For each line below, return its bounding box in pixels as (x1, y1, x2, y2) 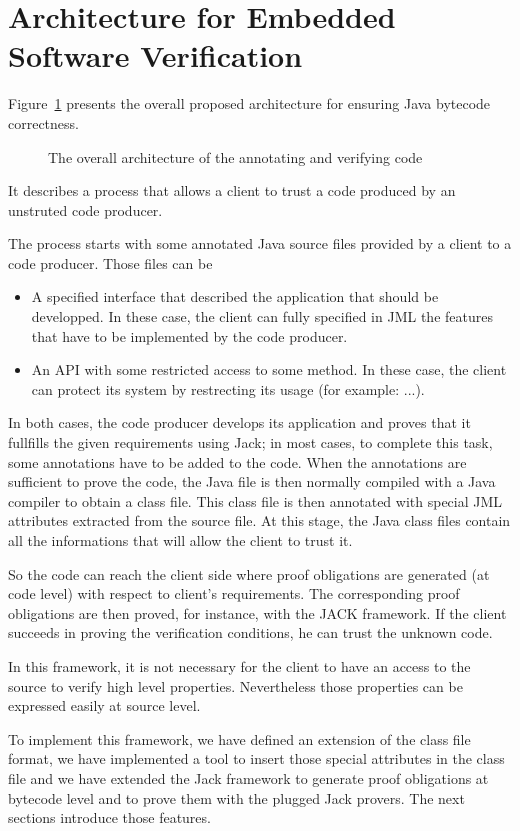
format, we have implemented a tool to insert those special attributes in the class (8, 748, 505, 769)
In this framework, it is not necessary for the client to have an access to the (8, 655, 471, 676)
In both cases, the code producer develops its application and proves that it (8, 412, 471, 433)
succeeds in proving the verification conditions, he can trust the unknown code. (8, 622, 493, 643)
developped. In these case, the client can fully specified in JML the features (31, 306, 493, 327)
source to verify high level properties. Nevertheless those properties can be (8, 675, 463, 696)
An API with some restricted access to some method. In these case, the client (31, 359, 507, 380)
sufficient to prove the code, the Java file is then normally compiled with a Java (8, 471, 496, 492)
